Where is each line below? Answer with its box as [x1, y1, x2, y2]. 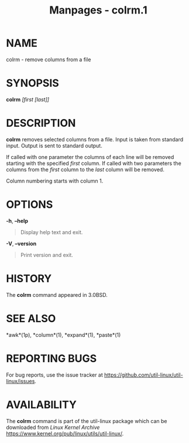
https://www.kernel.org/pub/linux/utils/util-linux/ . [6, 430, 124, 437]
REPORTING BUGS [6, 351, 97, 365]
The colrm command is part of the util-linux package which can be [6, 417, 167, 424]
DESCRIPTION [6, 117, 76, 130]
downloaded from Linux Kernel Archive [6, 424, 100, 431]
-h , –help [6, 217, 28, 224]
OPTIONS [6, 198, 53, 211]
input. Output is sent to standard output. [6, 142, 102, 149]
